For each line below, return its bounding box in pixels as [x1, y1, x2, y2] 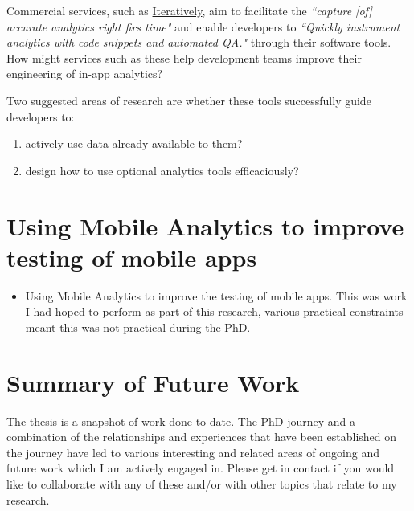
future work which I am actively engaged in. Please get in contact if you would [6, 460, 395, 476]
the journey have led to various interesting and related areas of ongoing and [6, 444, 380, 460]
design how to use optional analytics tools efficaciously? [25, 161, 299, 178]
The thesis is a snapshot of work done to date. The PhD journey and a [6, 412, 356, 429]
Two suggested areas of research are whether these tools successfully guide [6, 92, 371, 108]
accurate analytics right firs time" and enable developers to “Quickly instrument [6, 18, 400, 35]
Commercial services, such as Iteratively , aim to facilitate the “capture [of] [6, 2, 372, 18]
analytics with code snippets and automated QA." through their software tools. [6, 34, 391, 51]
